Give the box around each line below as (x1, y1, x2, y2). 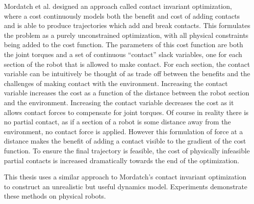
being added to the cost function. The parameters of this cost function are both (4, 39, 243, 50)
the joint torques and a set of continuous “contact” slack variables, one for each (4, 49, 242, 59)
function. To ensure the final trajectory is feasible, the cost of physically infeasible (4, 145, 250, 155)
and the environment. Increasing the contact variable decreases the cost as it (4, 97, 234, 107)
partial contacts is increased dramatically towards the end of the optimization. (4, 155, 239, 165)
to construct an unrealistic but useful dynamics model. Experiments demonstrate (4, 181, 248, 191)
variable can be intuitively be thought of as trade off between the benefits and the (4, 68, 250, 79)
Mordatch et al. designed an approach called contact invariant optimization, (4, 1, 232, 11)
